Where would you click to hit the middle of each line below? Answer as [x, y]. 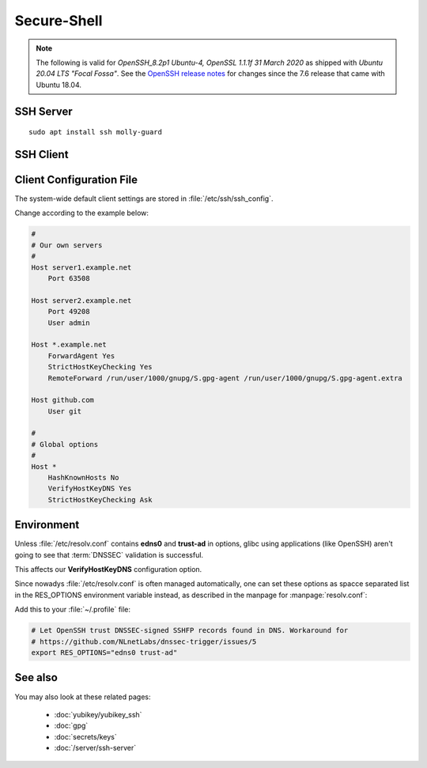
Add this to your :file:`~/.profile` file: [72, 610]
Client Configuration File [76, 179]
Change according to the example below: [82, 213]
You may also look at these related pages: [83, 697]
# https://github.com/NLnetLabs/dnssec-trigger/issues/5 [144, 641]
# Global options [65, 444]
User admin [69, 323]
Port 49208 [69, 312]
